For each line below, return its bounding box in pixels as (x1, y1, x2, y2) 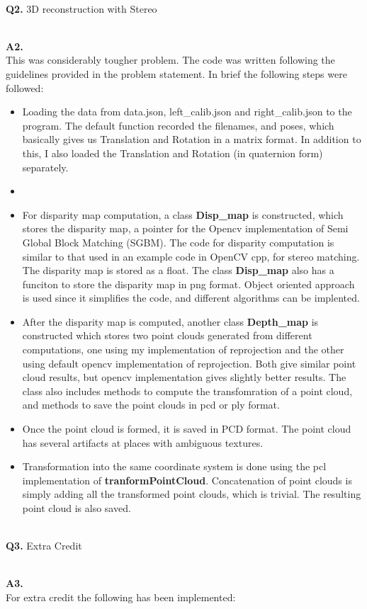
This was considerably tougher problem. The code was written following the (6, 52, 335, 67)
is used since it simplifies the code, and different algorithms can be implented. (22, 290, 360, 305)
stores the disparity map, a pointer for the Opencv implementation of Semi (22, 221, 349, 236)
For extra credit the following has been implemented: (6, 589, 236, 604)
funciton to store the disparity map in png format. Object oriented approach (22, 276, 355, 291)
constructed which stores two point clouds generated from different (22, 328, 312, 343)
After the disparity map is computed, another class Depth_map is (22, 314, 319, 329)
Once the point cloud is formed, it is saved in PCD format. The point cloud (22, 421, 351, 436)
